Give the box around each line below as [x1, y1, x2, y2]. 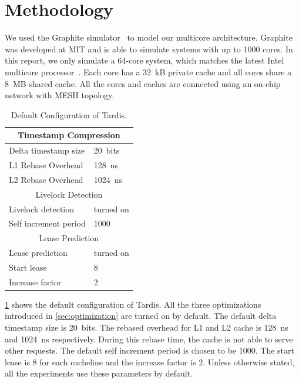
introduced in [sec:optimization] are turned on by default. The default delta [5, 309, 277, 322]
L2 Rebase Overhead [9, 173, 83, 185]
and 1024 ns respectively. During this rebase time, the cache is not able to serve [5, 332, 293, 345]
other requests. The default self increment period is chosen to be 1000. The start [5, 344, 294, 357]
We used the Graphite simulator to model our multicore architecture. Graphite [5, 31, 293, 44]
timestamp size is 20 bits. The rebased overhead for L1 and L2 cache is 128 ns [5, 321, 288, 333]
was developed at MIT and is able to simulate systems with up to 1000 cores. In [5, 42, 293, 55]
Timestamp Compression [17, 129, 120, 141]
